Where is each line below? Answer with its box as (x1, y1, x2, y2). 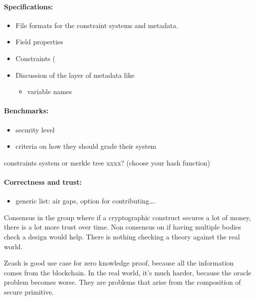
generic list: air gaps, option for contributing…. (15, 196, 156, 206)
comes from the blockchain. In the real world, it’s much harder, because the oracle (4, 267, 252, 277)
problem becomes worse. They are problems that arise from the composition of (4, 277, 241, 287)
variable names (27, 86, 72, 97)
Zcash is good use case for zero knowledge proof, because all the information (4, 258, 234, 268)
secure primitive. (4, 286, 54, 297)
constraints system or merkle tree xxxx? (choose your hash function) (4, 157, 210, 167)
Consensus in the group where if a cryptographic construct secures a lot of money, (4, 212, 251, 222)
